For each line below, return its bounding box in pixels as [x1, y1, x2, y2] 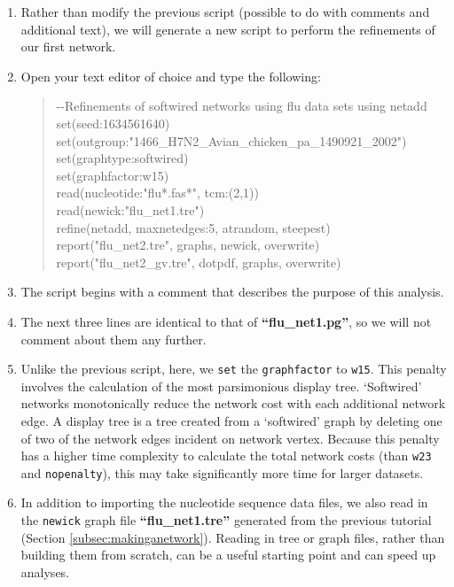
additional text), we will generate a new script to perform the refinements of [20, 19, 435, 38]
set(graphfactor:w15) [56, 166, 169, 184]
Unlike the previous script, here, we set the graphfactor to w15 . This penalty [20, 359, 447, 378]
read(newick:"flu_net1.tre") [56, 200, 205, 219]
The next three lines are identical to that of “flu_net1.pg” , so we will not [20, 312, 432, 330]
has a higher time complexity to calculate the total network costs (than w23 [20, 446, 432, 465]
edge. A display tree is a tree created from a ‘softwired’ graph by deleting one [20, 411, 442, 429]
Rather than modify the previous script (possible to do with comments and [20, 3, 430, 20]
